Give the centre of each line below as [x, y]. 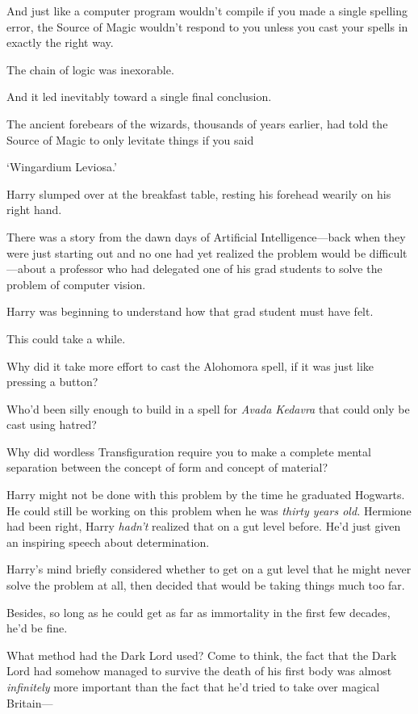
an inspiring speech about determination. [108, 542]
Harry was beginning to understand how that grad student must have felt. [190, 311]
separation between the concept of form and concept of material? [167, 467]
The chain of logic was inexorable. [90, 69]
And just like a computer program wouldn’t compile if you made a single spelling [207, 10]
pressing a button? [52, 382]
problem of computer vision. [76, 284]
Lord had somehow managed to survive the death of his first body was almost [199, 671]
